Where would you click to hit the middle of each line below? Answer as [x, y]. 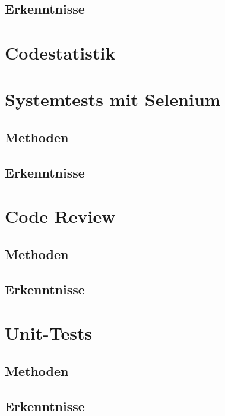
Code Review [60, 216]
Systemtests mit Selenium [113, 99]
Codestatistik [60, 52]
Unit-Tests [49, 333]
